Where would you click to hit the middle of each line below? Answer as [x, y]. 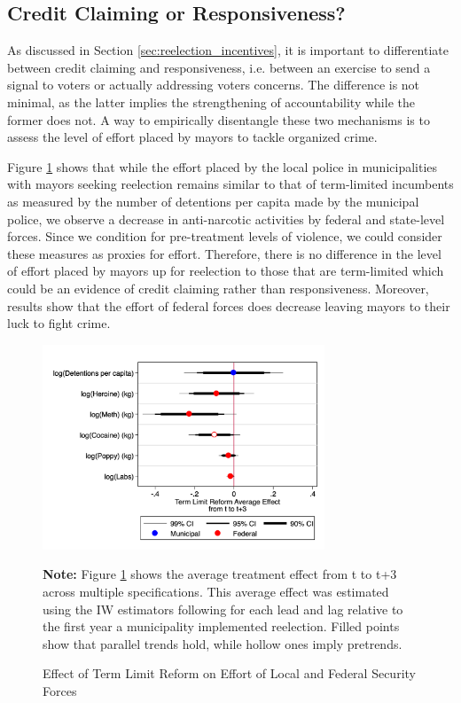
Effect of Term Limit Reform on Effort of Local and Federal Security [229, 673]
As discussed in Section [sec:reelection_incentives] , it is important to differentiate [228, 50]
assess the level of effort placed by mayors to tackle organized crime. [192, 137]
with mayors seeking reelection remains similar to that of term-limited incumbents [230, 184]
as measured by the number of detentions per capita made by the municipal [213, 201]
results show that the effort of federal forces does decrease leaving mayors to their [229, 305]
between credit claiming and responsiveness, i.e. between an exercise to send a [219, 67]
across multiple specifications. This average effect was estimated [216, 591]
